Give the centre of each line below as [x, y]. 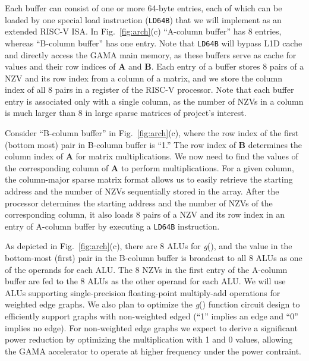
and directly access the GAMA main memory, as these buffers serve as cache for [151, 54]
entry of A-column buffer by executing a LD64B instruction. [112, 226]
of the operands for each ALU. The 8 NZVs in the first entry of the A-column [146, 269]
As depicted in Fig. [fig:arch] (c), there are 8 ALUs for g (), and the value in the [149, 246]
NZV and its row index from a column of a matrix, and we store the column [144, 78]
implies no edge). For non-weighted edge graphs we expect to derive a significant [151, 327]
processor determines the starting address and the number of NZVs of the [139, 203]
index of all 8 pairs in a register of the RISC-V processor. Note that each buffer [149, 90]
